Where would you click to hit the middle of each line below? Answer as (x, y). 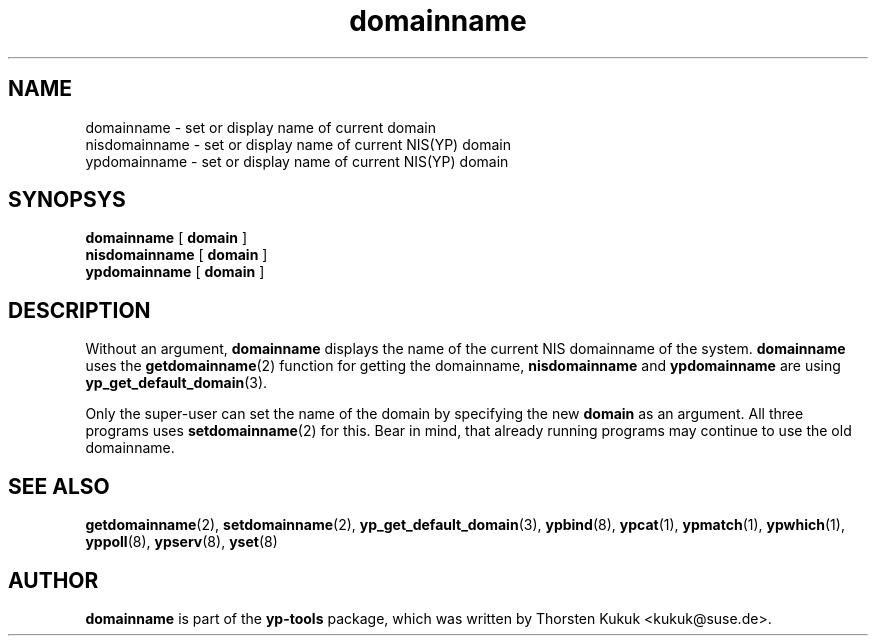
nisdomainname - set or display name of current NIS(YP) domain (298, 144)
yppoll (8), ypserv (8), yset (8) (181, 542)
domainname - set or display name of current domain (260, 127)
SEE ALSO (59, 486)
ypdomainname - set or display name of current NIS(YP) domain (297, 161)
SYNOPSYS (67, 200)
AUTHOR (53, 580)
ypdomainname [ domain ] (175, 272)
